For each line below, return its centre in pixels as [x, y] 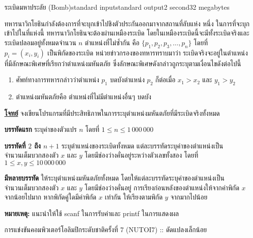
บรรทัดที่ [15, 145]
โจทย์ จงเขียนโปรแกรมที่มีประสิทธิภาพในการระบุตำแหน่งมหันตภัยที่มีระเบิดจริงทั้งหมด [112, 113]
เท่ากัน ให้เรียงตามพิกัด [134, 197]
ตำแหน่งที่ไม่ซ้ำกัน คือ [112, 42]
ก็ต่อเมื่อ [165, 80]
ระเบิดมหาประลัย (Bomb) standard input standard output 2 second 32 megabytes [117, 7]
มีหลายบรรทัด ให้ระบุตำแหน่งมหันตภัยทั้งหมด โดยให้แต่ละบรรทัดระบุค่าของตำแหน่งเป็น [115, 177]
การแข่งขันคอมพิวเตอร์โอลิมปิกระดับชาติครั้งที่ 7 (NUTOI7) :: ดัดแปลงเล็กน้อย [106, 229]
